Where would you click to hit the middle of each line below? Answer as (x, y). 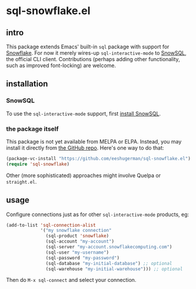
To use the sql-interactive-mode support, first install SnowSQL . (83, 114)
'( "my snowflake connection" (76, 231)
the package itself (32, 129)
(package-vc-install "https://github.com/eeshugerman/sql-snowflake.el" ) (99, 158)
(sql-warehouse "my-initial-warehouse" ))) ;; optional (114, 269)
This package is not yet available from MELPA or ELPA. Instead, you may (94, 141)
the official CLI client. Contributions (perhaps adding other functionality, (93, 59)
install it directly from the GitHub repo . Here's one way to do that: (85, 148)
